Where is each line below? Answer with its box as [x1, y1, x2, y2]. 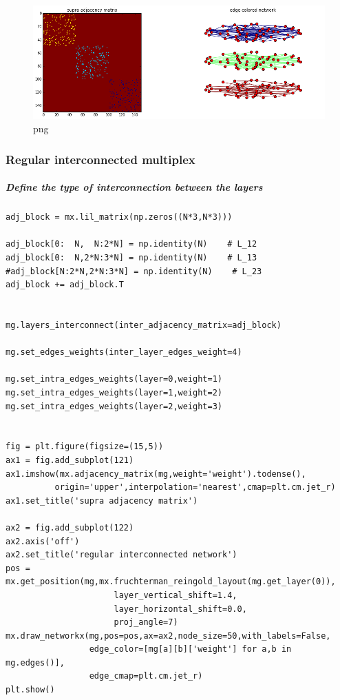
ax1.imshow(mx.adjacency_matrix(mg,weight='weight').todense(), [6, 469, 306, 479]
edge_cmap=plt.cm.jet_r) [89, 671, 203, 681]
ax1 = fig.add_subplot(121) [6, 455, 134, 465]
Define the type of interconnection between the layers [6, 180, 263, 194]
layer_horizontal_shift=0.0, [114, 604, 247, 614]
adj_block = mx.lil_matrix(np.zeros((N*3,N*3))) [6, 212, 233, 223]
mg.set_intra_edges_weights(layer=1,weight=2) [6, 388, 222, 398]
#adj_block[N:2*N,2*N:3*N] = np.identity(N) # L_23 [6, 266, 262, 276]
